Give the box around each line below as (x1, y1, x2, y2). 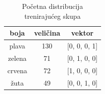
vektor (71, 28, 94, 38)
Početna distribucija (22, 1, 83, 11)
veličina (34, 28, 60, 38)
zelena (8, 52, 27, 63)
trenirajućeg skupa (24, 10, 81, 21)
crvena (7, 65, 27, 75)
